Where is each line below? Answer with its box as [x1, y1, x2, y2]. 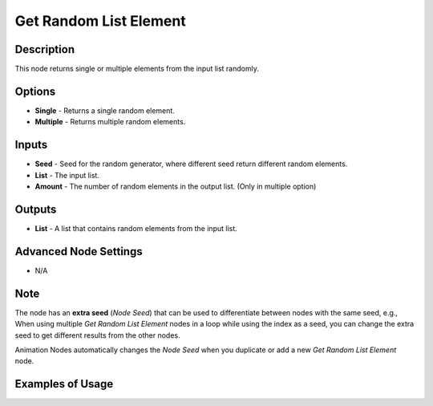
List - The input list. [34, 170, 100, 180]
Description [14, 43, 75, 56]
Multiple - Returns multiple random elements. [34, 117, 186, 127]
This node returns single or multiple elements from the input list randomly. [14, 64, 260, 74]
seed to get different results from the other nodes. [14, 330, 180, 340]
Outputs [14, 202, 57, 216]
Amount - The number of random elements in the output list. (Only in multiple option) [34, 181, 317, 192]
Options [14, 84, 56, 98]
